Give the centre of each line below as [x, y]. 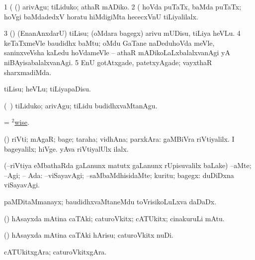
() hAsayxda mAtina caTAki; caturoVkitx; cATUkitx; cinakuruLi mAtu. [114, 218]
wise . [22, 122]
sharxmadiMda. [28, 72]
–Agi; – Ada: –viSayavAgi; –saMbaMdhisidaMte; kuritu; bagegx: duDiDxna [119, 175]
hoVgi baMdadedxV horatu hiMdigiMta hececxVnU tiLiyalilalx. [101, 16]
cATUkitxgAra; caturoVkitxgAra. [55, 251]
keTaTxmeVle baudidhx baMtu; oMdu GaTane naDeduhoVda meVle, [109, 43]
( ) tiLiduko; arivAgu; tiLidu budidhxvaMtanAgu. [81, 105]
